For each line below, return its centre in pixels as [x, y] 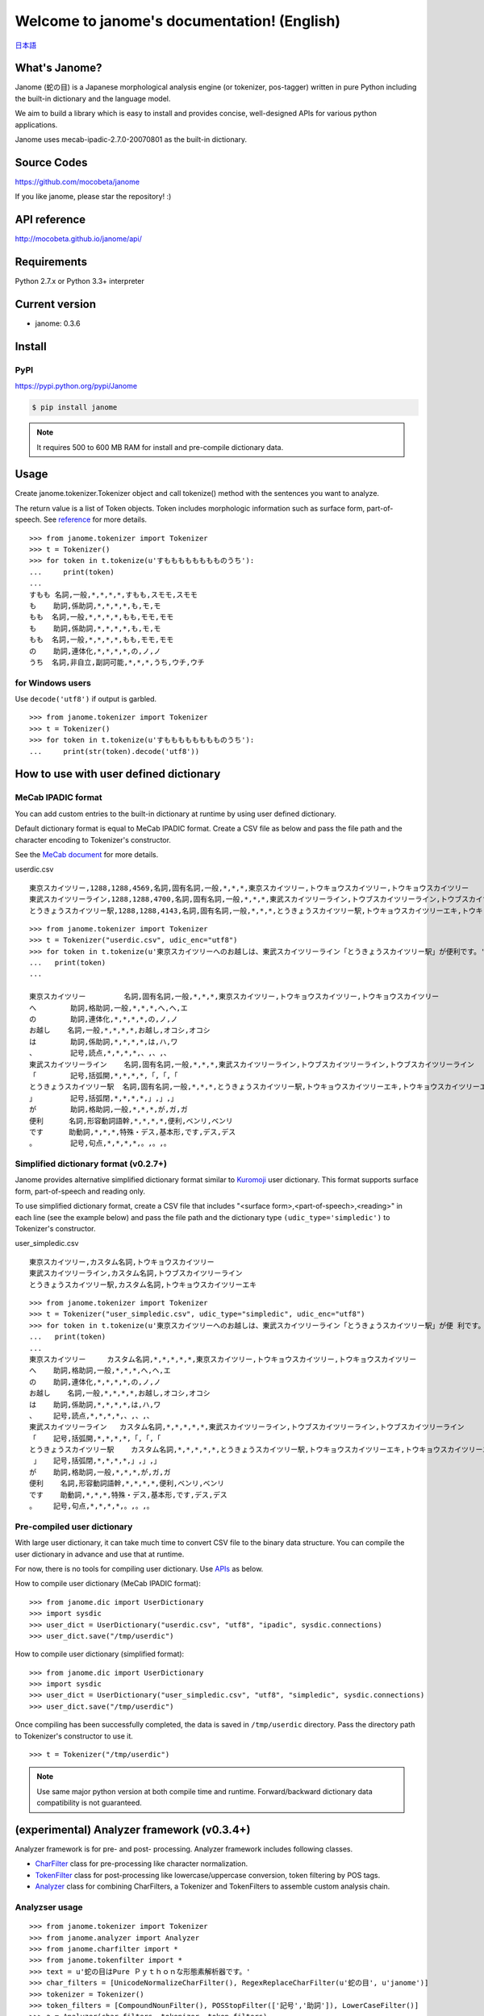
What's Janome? [58, 68]
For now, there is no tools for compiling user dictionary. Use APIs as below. [139, 1568]
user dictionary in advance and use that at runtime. [100, 1554]
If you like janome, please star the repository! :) [93, 197]
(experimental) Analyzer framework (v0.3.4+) [133, 1830]
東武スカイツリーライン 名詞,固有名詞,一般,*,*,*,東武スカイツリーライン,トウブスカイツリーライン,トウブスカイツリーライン [252, 1064]
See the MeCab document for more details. [87, 854]
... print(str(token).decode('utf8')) [115, 751]
